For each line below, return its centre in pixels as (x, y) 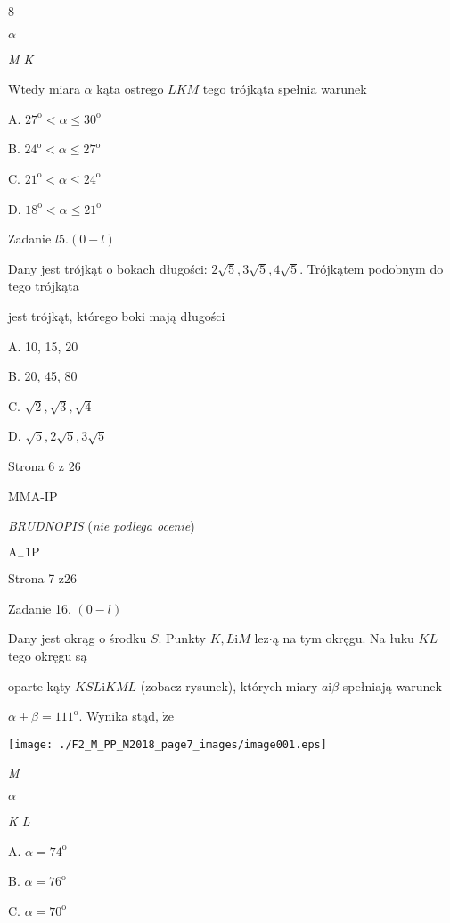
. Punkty (182, 638)
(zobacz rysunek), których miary (229, 685)
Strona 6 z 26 (45, 465)
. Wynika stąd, (119, 716)
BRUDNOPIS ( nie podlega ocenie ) (102, 526)
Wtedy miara (44, 89)
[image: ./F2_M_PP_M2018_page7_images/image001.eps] (168, 744)
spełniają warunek (392, 685)
